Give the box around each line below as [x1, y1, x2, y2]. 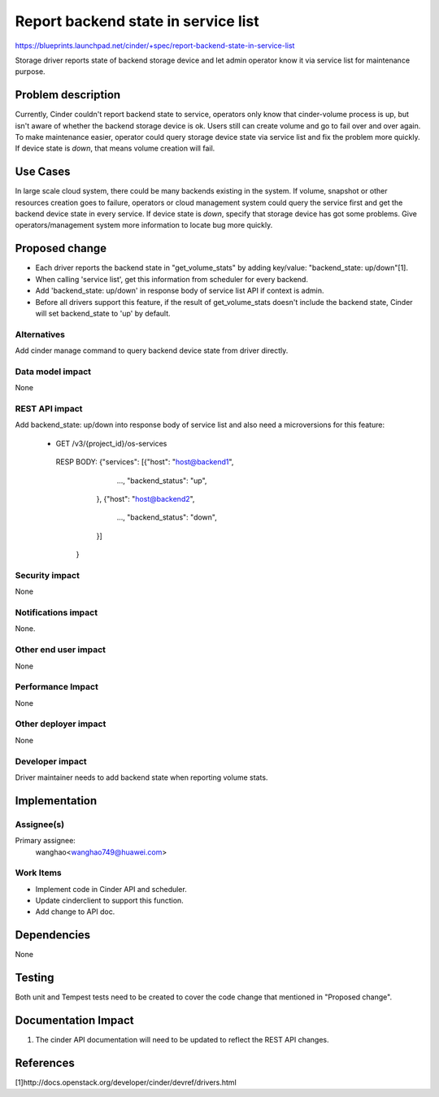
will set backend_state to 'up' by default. [35, 308, 171, 318]
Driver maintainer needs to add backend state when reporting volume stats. [15, 773, 268, 782]
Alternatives [15, 329, 65, 340]
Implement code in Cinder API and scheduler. [35, 884, 187, 894]
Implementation [15, 794, 98, 808]
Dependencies [15, 928, 91, 942]
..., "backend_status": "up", [116, 476, 207, 485]
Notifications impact [15, 607, 98, 618]
